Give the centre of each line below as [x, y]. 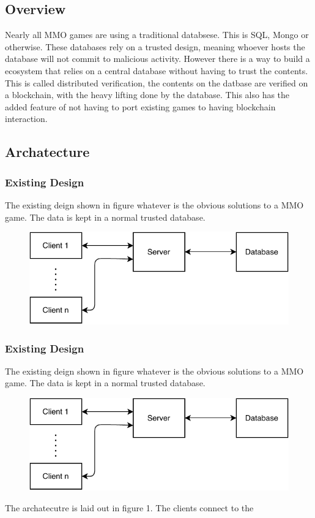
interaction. [26, 119]
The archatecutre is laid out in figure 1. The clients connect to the [129, 507]
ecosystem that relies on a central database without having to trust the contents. [157, 70]
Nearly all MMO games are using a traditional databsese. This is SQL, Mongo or [157, 35]
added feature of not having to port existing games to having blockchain [140, 106]
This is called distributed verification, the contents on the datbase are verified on [157, 82]
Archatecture [47, 152]
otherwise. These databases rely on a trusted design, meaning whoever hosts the [155, 46]
